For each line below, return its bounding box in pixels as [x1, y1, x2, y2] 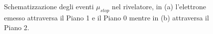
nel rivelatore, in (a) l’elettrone [111, 1, 206, 12]
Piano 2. [4, 22, 29, 32]
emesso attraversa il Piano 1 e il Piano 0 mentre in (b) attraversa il [4, 12, 209, 22]
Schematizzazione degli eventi [4, 1, 94, 12]
